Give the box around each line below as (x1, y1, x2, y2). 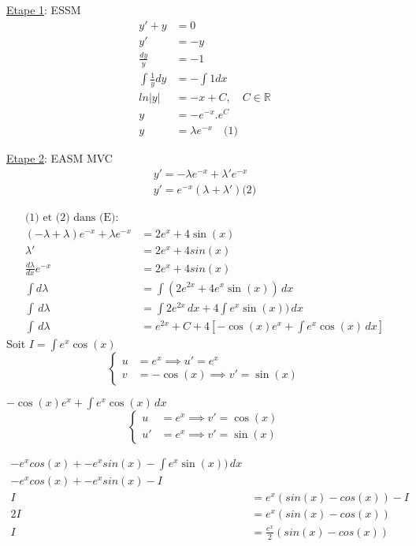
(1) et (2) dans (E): (24, 212, 119, 224)
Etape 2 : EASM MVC (6, 150, 113, 166)
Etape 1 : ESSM (6, 2, 81, 17)
